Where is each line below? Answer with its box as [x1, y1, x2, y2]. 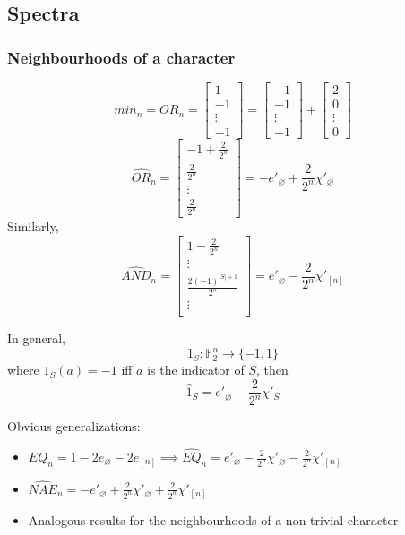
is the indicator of [147, 360, 245, 379]
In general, [7, 329, 65, 348]
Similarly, [7, 217, 59, 236]
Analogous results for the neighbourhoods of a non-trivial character [28, 511, 399, 530]
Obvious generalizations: [7, 417, 141, 436]
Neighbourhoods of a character [7, 46, 236, 68]
